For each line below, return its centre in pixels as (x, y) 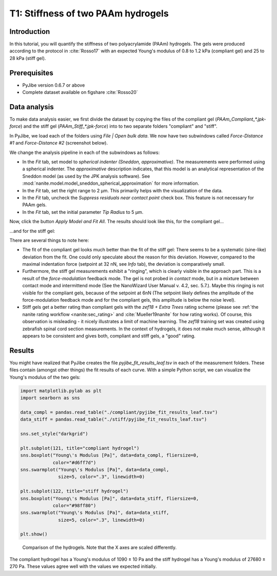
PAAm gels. (35, 205)
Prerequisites (31, 73)
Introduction (30, 32)
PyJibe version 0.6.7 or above (54, 85)
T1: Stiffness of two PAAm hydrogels (89, 13)
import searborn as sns (50, 398)
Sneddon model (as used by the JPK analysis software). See (86, 176)
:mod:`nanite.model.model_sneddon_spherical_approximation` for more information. (111, 183)
